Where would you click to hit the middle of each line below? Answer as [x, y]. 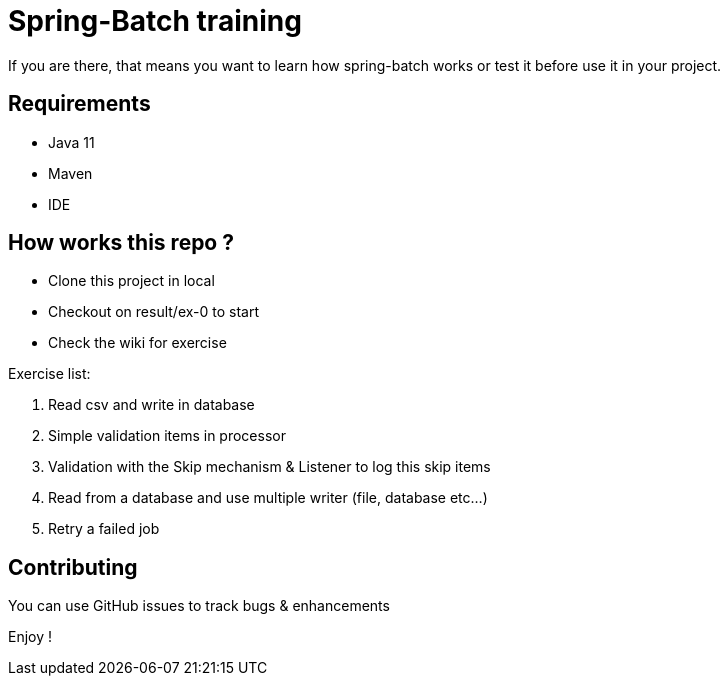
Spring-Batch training [155, 21]
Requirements [79, 104]
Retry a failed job [104, 529]
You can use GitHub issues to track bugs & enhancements [199, 606]
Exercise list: [49, 374]
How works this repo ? [121, 243]
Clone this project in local [131, 281]
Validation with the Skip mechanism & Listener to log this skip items [269, 467]
